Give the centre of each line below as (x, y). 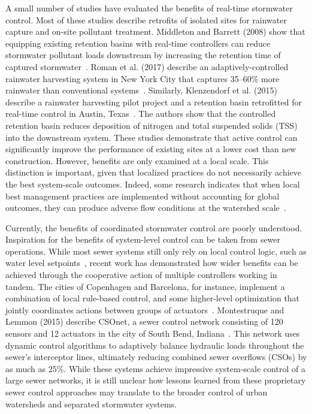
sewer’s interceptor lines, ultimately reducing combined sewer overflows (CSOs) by (156, 357)
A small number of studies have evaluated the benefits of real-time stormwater (149, 8)
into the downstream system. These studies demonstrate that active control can (152, 137)
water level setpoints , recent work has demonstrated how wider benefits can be (152, 263)
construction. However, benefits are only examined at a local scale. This (137, 160)
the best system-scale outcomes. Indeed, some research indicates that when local (153, 184)
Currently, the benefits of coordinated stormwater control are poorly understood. (154, 227)
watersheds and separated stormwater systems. (91, 404)
